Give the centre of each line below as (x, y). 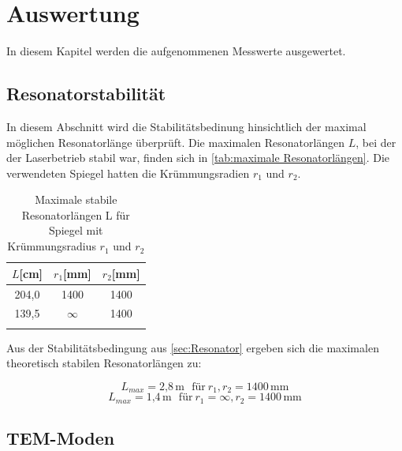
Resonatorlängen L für (76, 214)
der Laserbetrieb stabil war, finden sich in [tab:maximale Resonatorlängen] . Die (198, 158)
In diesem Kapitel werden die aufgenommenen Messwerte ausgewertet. (176, 51)
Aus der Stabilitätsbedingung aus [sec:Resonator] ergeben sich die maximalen (193, 347)
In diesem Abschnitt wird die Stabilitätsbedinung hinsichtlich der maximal (186, 126)
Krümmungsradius (52, 246)
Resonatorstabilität (86, 94)
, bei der (376, 142)
